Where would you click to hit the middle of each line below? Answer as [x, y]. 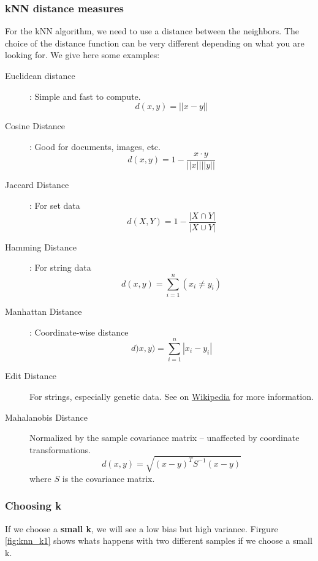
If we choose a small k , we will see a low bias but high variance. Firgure [142, 528]
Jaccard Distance [37, 185]
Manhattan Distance [44, 311]
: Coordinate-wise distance [79, 332]
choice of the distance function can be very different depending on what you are [155, 43]
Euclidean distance [40, 75]
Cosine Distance [35, 126]
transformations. [60, 449]
